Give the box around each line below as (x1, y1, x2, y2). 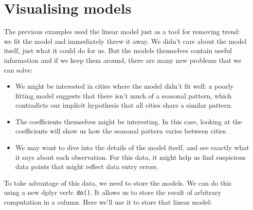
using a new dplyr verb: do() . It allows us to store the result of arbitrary (4, 187, 221, 197)
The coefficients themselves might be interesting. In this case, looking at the (15, 116, 242, 126)
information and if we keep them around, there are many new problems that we (4, 55, 241, 65)
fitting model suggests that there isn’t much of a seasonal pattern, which (15, 90, 232, 100)
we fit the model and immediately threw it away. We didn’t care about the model (4, 36, 247, 46)
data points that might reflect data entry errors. (15, 161, 159, 172)
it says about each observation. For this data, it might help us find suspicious (15, 152, 246, 162)
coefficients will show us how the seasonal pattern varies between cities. (15, 126, 228, 136)
